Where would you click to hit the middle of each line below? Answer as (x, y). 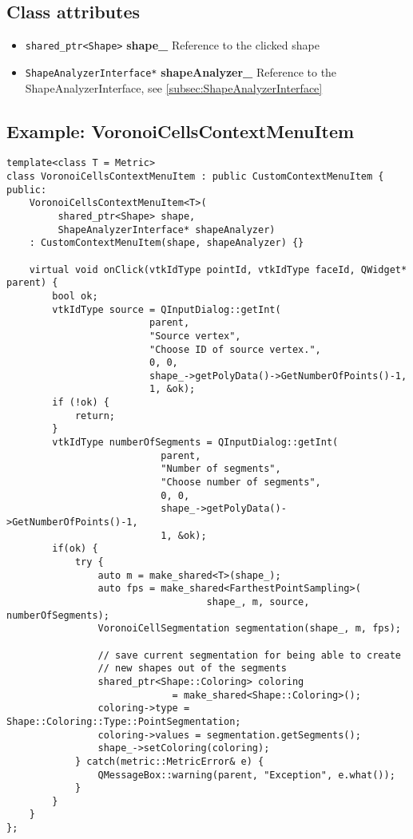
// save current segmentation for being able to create (249, 655)
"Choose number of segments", (241, 483)
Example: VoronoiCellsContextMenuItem (181, 131)
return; (95, 416)
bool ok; (75, 296)
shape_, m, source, (258, 602)
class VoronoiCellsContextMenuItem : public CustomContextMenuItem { (195, 176)
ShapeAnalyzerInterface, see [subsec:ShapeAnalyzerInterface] (174, 87)
